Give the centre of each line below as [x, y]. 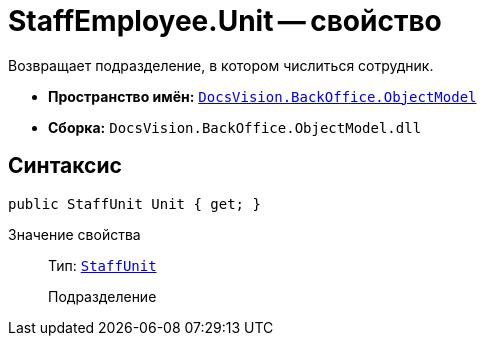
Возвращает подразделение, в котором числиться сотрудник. [221, 65]
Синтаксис [65, 166]
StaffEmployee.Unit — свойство [225, 21]
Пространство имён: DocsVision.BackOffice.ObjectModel [262, 96]
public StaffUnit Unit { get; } [134, 203]
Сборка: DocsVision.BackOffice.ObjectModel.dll [235, 127]
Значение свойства [74, 234]
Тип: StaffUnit [102, 265]
